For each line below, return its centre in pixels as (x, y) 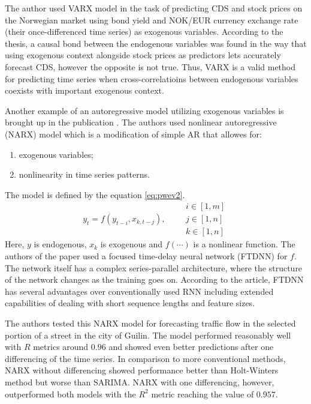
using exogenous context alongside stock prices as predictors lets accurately (143, 55)
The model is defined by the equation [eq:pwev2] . (95, 194)
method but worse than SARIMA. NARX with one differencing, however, (140, 381)
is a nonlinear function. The (244, 244)
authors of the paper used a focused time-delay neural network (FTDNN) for (146, 256)
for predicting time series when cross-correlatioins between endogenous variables (152, 78)
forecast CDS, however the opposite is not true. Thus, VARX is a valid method (150, 66)
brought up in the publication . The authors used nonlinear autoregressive (141, 122)
